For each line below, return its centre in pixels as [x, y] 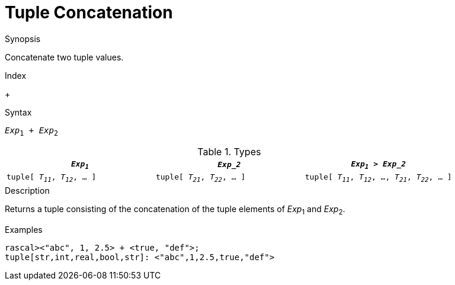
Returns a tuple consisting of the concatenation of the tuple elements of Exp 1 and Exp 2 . [175, 210]
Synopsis [23, 39]
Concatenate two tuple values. [64, 57]
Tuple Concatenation [89, 12]
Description [27, 190]
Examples [24, 229]
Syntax [18, 112]
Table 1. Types [229, 151]
